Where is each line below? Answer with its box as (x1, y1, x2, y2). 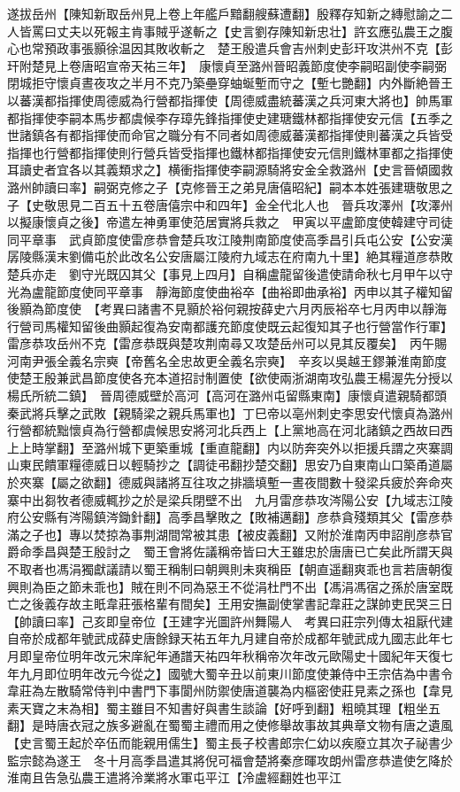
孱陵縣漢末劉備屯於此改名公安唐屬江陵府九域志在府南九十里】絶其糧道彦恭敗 (7, 247, 453, 266)
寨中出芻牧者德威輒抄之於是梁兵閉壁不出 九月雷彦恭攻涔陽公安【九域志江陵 (7, 490, 453, 509)
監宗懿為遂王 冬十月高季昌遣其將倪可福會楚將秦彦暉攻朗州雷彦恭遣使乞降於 (7, 750, 453, 769)
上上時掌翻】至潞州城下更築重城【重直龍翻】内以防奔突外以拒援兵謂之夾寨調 (7, 438, 453, 456)
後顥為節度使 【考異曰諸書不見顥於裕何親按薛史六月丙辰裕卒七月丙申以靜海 (7, 299, 447, 318)
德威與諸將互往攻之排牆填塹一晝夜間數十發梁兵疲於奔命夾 (118, 473, 453, 492)
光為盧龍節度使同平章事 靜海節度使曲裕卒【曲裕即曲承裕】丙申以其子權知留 (7, 282, 453, 300)
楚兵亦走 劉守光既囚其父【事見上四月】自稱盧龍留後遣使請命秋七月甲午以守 (7, 264, 453, 283)
